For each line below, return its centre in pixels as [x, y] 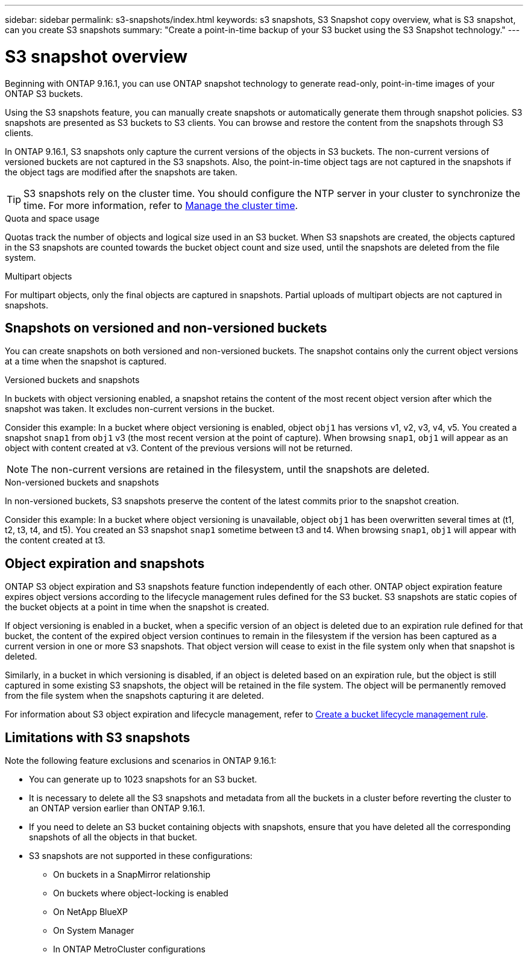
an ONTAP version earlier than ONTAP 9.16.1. [117, 808]
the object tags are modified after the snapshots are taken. [121, 172]
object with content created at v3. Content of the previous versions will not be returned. [179, 448]
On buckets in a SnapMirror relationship [132, 875]
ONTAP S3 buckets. [44, 93]
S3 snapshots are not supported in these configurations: [141, 856]
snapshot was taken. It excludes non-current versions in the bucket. [140, 409]
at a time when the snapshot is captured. [86, 361]
